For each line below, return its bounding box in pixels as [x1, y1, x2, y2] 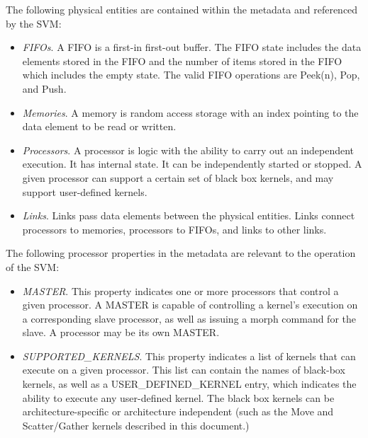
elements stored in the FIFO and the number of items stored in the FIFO [22, 53, 342, 68]
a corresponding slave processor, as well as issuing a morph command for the [22, 311, 356, 325]
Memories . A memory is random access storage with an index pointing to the [22, 105, 359, 120]
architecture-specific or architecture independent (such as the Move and [22, 404, 334, 419]
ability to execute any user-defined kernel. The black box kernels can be [22, 390, 335, 405]
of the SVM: [6, 259, 60, 274]
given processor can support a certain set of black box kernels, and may [22, 170, 334, 185]
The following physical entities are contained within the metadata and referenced [6, 2, 358, 16]
